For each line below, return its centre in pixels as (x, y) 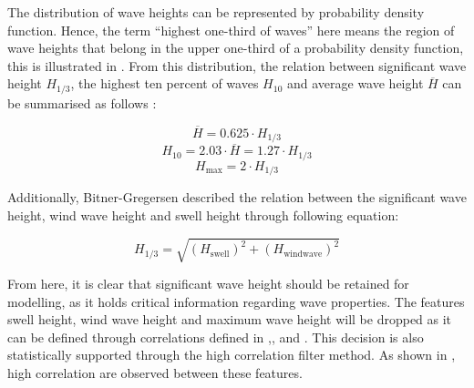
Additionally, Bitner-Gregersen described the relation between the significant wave (237, 197)
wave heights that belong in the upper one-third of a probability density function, (236, 48)
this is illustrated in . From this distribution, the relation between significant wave (237, 65)
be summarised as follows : (82, 102)
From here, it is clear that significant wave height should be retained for (208, 283)
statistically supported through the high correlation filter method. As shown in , (232, 355)
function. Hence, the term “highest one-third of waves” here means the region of (231, 30)
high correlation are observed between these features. (155, 372)
